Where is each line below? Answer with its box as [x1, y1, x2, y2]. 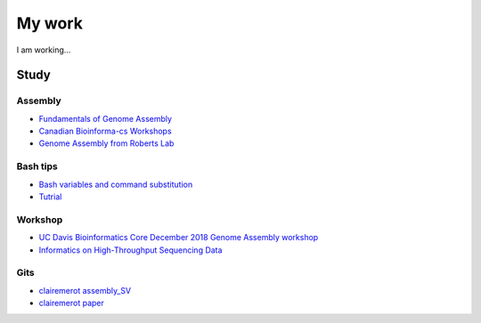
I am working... [16, 44, 71, 55]
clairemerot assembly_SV [38, 285, 132, 295]
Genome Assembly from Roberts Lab [38, 138, 175, 149]
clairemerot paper [38, 298, 104, 309]
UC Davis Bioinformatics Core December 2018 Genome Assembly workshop [38, 232, 319, 243]
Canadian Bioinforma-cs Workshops [38, 125, 173, 137]
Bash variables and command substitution [38, 179, 193, 190]
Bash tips [16, 160, 58, 173]
